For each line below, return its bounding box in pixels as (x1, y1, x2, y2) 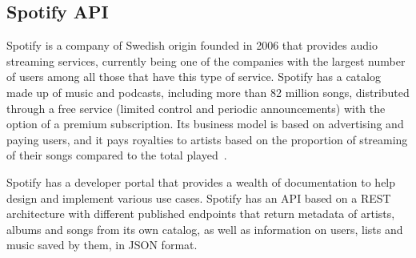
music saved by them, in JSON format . (6, 236, 198, 253)
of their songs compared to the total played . (6, 147, 227, 163)
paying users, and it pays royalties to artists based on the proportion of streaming (6, 131, 408, 147)
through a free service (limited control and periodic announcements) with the (6, 99, 386, 116)
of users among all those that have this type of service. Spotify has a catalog (6, 68, 381, 85)
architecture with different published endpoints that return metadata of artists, (6, 205, 395, 222)
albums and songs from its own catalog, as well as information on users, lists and (6, 220, 403, 237)
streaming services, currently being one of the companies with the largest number (6, 52, 406, 69)
